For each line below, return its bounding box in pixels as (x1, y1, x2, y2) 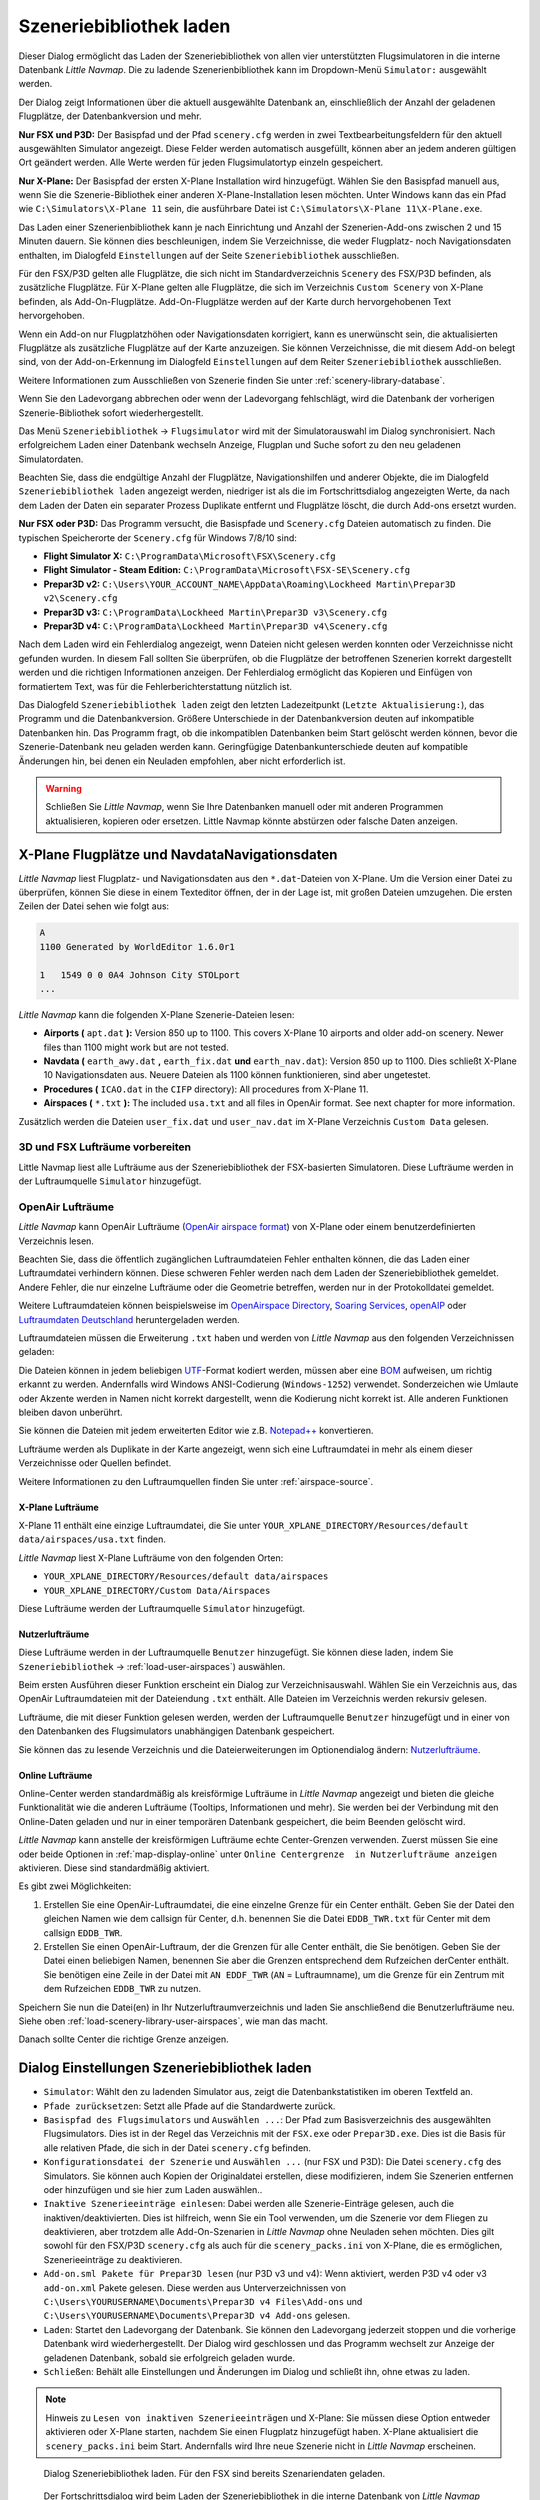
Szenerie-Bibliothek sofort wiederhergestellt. (18, 406, 204, 419)
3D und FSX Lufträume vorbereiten (18, 1140, 192, 1154)
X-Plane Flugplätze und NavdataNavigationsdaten (18, 846, 338, 863)
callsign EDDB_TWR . (43, 1926, 123, 1939)
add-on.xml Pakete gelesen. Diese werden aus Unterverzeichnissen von (43, 2281, 347, 2294)
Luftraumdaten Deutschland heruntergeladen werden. (18, 1313, 240, 1325)
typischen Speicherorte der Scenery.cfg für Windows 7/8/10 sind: (18, 531, 297, 544)
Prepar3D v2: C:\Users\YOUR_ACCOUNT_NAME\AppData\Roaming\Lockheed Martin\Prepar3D (43, 578, 456, 590)
